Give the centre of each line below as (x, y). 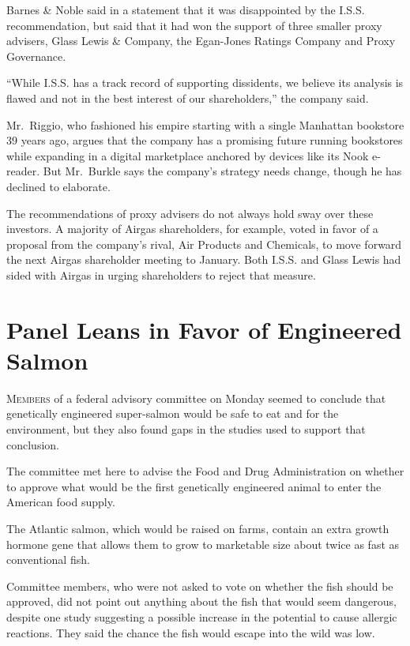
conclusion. (33, 444)
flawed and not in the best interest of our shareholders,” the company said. (188, 98)
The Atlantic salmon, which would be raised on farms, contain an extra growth (198, 528)
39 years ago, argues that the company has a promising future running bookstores (205, 140)
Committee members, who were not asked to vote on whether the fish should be (200, 586)
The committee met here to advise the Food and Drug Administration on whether (205, 471)
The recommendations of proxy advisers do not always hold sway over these (190, 213)
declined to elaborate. (58, 186)
